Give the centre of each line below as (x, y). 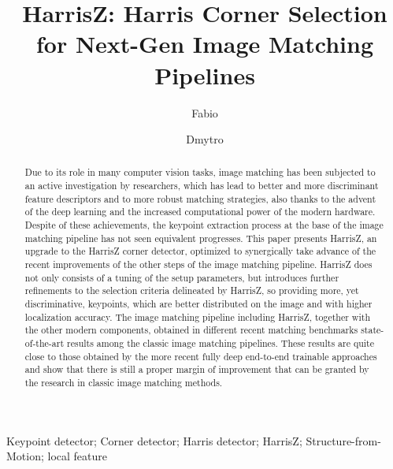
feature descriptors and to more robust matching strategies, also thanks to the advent (200, 198)
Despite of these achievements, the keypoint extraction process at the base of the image (204, 225)
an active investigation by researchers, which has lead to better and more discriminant (202, 186)
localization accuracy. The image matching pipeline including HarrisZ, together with (197, 316)
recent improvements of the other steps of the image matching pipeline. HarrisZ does (198, 264)
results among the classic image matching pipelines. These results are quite (221, 343)
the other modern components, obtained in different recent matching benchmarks (191, 330)
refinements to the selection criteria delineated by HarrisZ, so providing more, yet (192, 290)
